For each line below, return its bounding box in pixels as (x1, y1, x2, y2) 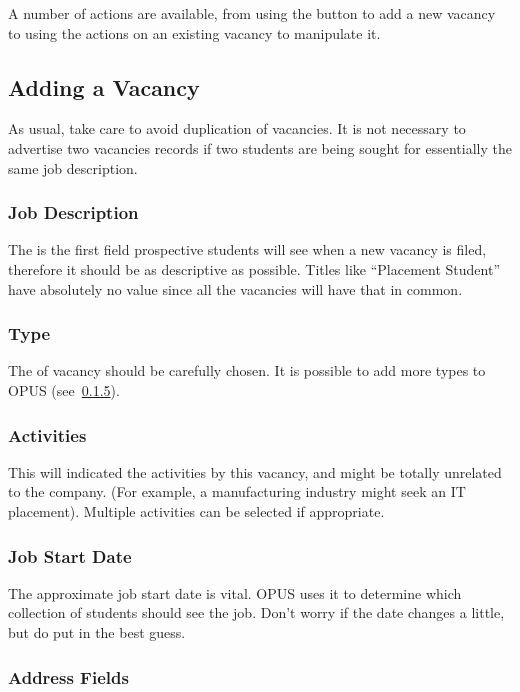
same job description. (8, 157, 138, 178)
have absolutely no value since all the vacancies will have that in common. (8, 278, 463, 299)
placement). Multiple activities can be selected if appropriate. (8, 500, 385, 521)
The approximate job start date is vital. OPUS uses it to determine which (8, 582, 462, 603)
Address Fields (8, 664, 129, 689)
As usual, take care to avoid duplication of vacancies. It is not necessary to (8, 118, 466, 139)
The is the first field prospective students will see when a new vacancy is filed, (8, 239, 487, 260)
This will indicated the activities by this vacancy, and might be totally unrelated (8, 461, 502, 482)
